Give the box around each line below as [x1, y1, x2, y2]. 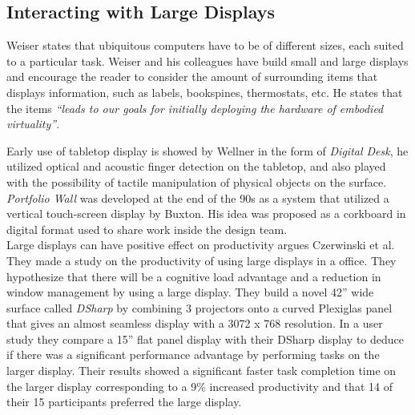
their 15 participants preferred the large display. [6, 393, 242, 410]
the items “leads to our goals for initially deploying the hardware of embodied [6, 99, 384, 116]
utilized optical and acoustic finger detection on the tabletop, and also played [6, 158, 386, 175]
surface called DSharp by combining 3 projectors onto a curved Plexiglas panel [6, 299, 393, 316]
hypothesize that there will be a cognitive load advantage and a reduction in [6, 268, 381, 284]
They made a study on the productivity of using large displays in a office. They [6, 252, 397, 268]
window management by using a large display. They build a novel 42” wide [6, 284, 374, 300]
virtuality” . [6, 115, 60, 132]
